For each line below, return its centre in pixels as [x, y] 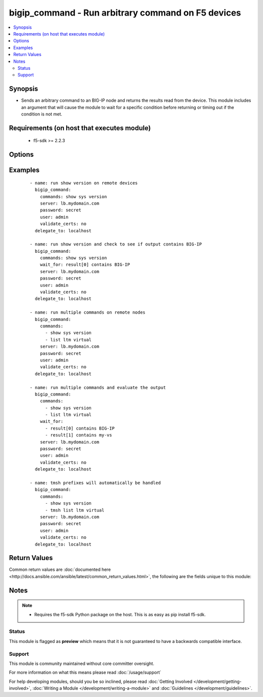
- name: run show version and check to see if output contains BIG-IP [116, 244]
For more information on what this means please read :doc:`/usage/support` [85, 673]
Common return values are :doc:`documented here [60, 569]
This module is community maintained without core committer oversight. [82, 663]
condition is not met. [42, 114]
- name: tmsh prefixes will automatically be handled [95, 483]
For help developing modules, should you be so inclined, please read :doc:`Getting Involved [101, 681]
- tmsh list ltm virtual [75, 510]
